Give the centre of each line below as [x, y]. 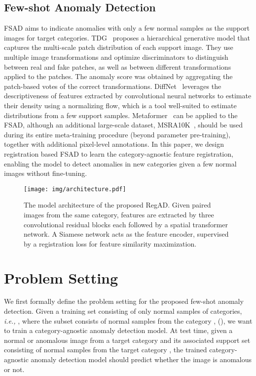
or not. [14, 369]
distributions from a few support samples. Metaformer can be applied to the [121, 115]
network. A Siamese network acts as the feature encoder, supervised [126, 234]
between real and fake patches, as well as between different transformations [118, 66]
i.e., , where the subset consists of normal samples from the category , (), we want [128, 320]
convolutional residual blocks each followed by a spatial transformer [126, 224]
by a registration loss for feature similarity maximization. [110, 243]
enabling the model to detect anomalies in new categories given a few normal [120, 163]
